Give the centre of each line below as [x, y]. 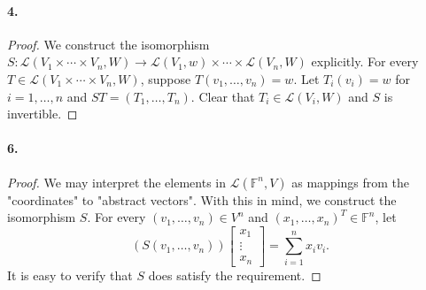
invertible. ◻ [43, 114]
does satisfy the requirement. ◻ [235, 275]
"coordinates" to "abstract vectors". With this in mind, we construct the [202, 199]
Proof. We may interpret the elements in [117, 182]
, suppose [166, 78]
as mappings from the [351, 182]
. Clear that [223, 96]
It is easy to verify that [70, 275]
